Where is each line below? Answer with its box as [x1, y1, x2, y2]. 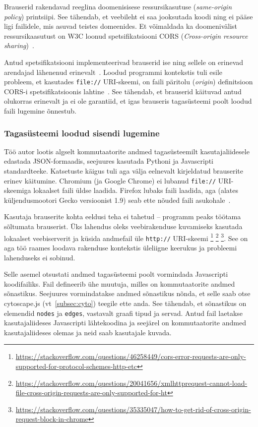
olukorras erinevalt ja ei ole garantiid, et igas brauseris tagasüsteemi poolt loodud [4, 96, 252, 106]
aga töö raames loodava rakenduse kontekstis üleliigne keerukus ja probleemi [4, 242, 237, 252]
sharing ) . [4, 40, 34, 51]
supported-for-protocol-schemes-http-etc [15, 361, 137, 371]
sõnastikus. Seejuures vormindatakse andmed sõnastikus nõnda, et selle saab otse [4, 288, 251, 299]
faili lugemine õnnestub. [4, 106, 76, 116]
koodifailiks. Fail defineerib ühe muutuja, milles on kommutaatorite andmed [4, 278, 235, 289]
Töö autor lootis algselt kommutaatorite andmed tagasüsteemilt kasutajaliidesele [4, 146, 250, 156]
